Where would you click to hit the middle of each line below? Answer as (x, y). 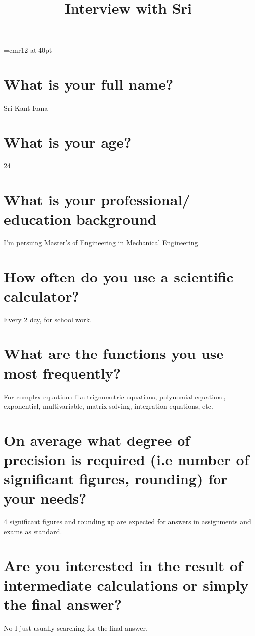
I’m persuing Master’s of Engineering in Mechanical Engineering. (102, 242)
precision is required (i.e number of (127, 459)
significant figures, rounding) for (116, 479)
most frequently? (63, 373)
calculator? (42, 296)
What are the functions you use (114, 353)
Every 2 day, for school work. (48, 319)
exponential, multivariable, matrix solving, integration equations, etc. (109, 406)
